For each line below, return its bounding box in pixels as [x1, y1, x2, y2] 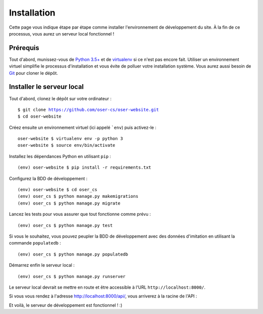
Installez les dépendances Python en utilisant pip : [9, 153, 112, 159]
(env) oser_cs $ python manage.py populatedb [18, 251, 129, 257]
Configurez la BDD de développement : [9, 175, 88, 181]
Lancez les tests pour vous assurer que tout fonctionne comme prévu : [9, 211, 151, 217]
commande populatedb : [9, 240, 61, 246]
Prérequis [9, 44, 39, 52]
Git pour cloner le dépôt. [9, 70, 58, 76]
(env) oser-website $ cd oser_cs [18, 187, 97, 192]
